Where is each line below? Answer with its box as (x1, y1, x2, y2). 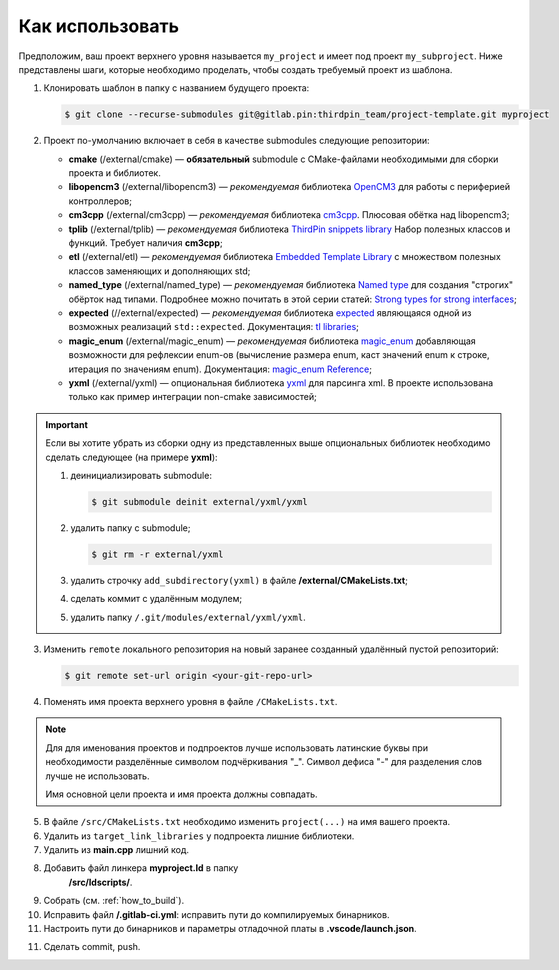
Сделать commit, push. (43, 941, 141, 953)
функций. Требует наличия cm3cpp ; (68, 237, 224, 249)
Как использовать (18, 15, 180, 37)
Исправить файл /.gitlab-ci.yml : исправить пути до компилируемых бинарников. (43, 908, 390, 920)
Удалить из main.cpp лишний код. (43, 844, 190, 856)
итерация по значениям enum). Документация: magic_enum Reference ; (68, 363, 372, 375)
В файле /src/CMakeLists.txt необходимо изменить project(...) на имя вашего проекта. (43, 816, 451, 828)
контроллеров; (68, 195, 132, 207)
